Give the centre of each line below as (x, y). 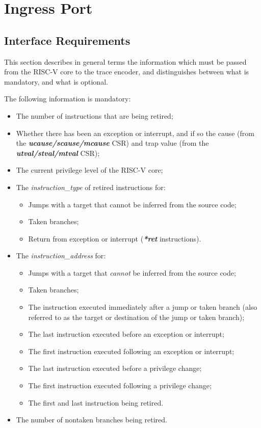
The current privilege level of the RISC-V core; (89, 170)
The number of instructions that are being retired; (95, 115)
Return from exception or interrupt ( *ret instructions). (115, 238)
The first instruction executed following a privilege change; (120, 385)
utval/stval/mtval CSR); (58, 153)
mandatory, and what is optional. (56, 81)
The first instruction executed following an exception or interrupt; (131, 351)
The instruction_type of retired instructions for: (91, 187)
